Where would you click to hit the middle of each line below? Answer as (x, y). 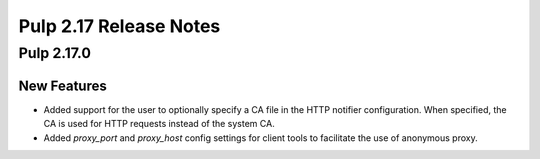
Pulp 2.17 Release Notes (119, 26)
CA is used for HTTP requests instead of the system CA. (159, 124)
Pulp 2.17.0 (55, 53)
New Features (62, 85)
